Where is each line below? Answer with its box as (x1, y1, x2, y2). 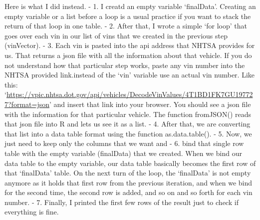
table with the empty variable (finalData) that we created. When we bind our (4, 147, 242, 158)
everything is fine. (4, 206, 59, 217)
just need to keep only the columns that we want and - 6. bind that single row (4, 138, 244, 148)
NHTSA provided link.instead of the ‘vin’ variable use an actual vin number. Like (4, 69, 255, 80)
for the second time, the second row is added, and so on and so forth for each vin (4, 187, 253, 197)
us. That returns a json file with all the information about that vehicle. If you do (4, 49, 252, 60)
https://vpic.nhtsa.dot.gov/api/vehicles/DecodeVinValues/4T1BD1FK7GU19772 (6, 89, 253, 99)
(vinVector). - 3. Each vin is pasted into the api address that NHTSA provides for (4, 40, 255, 50)
